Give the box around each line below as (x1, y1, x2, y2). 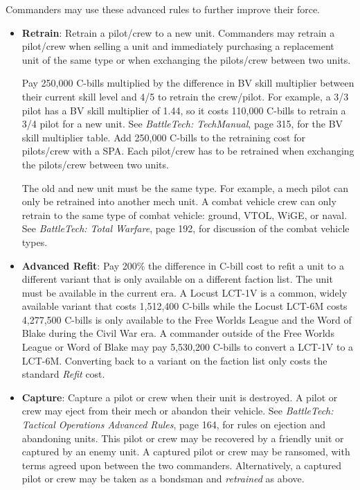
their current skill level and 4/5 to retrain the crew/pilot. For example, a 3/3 (21, 89, 349, 103)
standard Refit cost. (21, 367, 105, 381)
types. (21, 234, 48, 249)
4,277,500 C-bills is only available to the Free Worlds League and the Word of (21, 312, 352, 326)
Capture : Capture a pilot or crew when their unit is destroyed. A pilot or (21, 390, 338, 404)
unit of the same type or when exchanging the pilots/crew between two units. (21, 52, 351, 67)
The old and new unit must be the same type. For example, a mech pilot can (21, 180, 349, 195)
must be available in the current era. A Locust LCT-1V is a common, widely (21, 285, 348, 299)
